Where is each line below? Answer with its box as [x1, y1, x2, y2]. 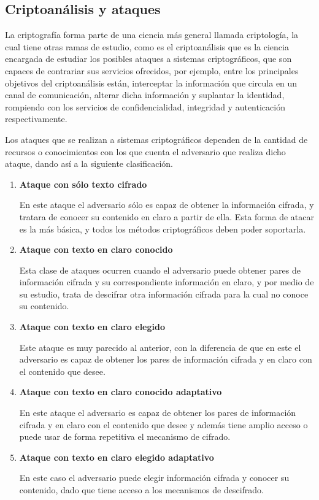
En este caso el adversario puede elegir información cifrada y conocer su [19, 471, 290, 484]
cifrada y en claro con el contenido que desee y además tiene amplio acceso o [19, 418, 308, 431]
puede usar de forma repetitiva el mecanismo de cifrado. [19, 430, 231, 443]
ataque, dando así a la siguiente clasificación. [5, 157, 174, 170]
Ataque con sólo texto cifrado [19, 177, 147, 190]
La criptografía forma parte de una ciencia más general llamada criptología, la [5, 28, 299, 41]
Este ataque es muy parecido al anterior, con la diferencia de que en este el [19, 340, 301, 353]
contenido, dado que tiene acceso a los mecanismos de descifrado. [19, 483, 264, 496]
